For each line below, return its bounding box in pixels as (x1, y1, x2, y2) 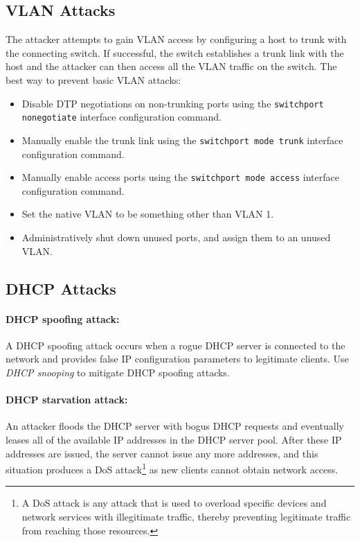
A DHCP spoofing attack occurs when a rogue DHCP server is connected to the (6, 338, 345, 352)
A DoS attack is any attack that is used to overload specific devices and (21, 496, 327, 510)
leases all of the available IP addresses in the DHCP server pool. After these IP (6, 432, 342, 446)
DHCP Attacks (6, 277, 116, 299)
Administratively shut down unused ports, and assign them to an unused (21, 229, 331, 244)
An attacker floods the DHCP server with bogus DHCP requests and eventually (6, 419, 344, 433)
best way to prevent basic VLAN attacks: (6, 72, 181, 87)
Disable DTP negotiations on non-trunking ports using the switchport (21, 96, 324, 110)
